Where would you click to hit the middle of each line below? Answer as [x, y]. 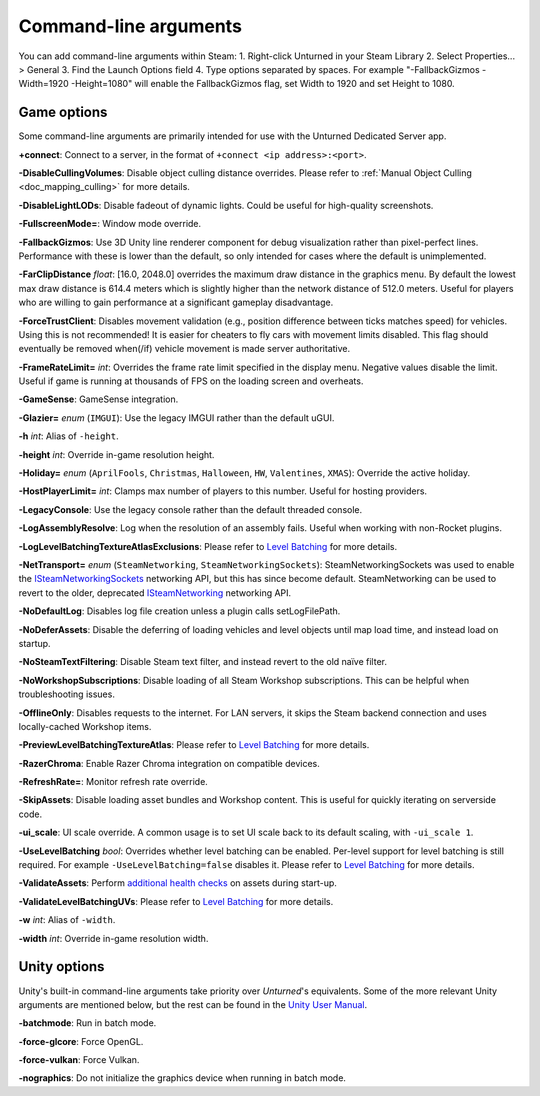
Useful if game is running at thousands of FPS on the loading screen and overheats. [191, 381]
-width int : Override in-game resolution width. [113, 938]
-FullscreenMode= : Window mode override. [110, 224]
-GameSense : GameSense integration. [98, 399]
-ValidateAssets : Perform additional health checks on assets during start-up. [177, 883]
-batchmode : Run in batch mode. [87, 1023]
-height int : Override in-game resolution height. [116, 454]
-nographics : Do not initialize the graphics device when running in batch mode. [182, 1078]
